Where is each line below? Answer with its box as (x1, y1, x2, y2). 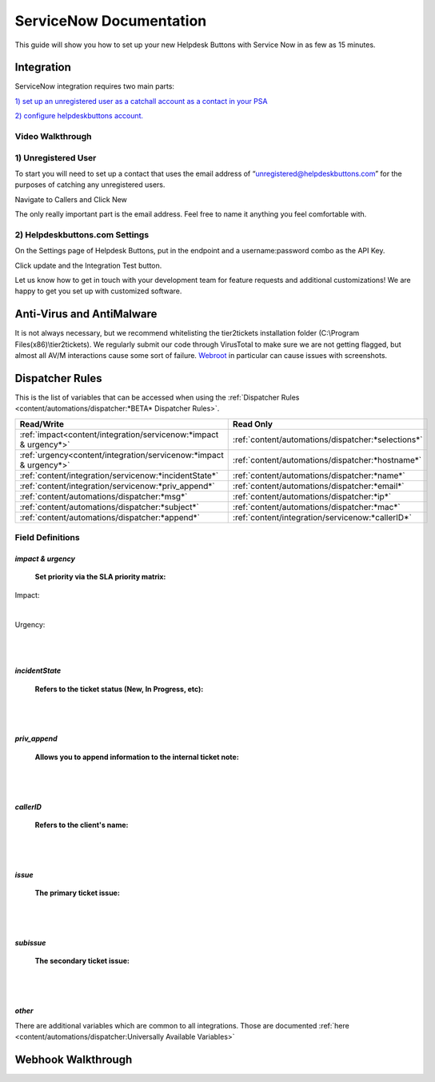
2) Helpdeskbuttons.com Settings (14, 229, 150, 240)
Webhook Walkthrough (14, 1052, 133, 1066)
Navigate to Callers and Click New (14, 194, 128, 204)
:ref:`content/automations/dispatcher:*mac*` (232, 501, 401, 512)
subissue (14, 938, 46, 947)
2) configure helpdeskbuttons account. (14, 111, 144, 121)
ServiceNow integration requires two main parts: (14, 82, 175, 91)
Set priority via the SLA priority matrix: (34, 572, 166, 582)
